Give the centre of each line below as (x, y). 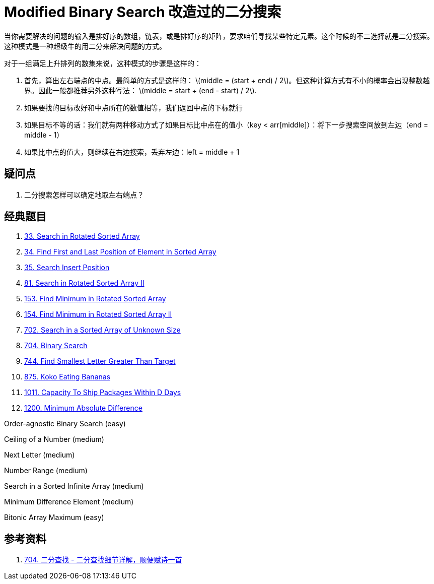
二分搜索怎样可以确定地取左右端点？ (84, 194)
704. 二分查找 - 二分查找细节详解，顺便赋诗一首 (103, 560)
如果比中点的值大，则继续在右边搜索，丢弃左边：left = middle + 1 (132, 152)
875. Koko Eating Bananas (67, 377)
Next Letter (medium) (40, 455)
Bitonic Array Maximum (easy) (54, 517)
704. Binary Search (56, 346)
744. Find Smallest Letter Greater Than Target (100, 361)
